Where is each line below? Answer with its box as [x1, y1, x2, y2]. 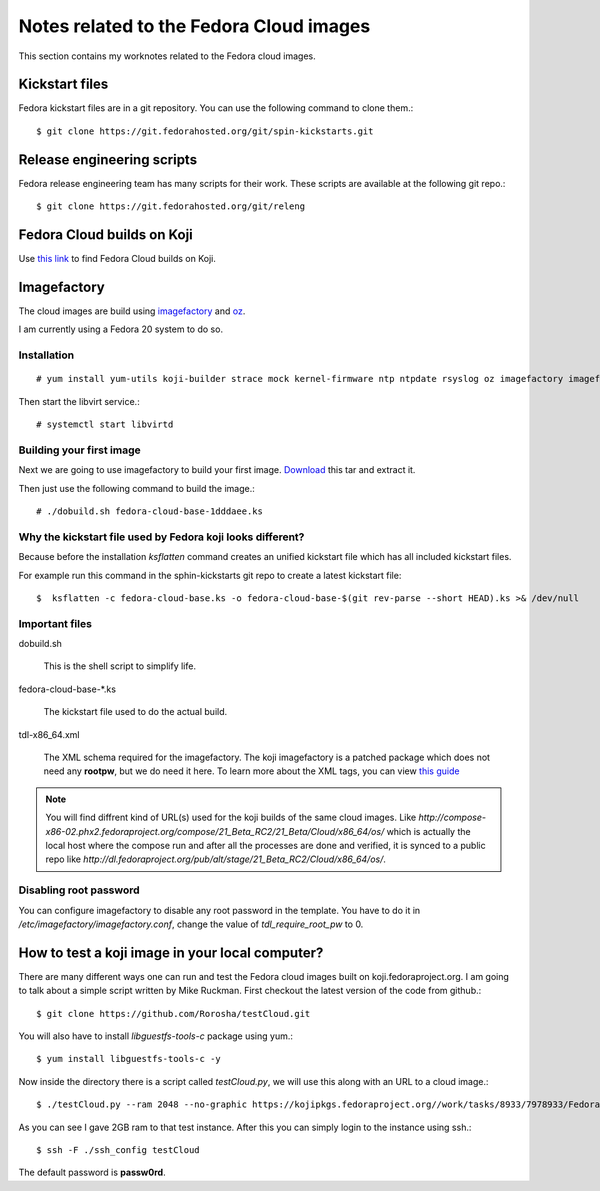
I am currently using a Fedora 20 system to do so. [18, 323, 224, 335]
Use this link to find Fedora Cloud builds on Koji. [18, 253, 217, 265]
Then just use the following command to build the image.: [18, 482, 255, 494]
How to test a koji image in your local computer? [18, 944, 324, 961]
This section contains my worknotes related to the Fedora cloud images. [18, 50, 317, 62]
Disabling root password [18, 883, 140, 897]
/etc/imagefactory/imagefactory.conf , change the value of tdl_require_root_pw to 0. [18, 918, 364, 930]
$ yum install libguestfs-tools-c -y [36, 1053, 222, 1065]
